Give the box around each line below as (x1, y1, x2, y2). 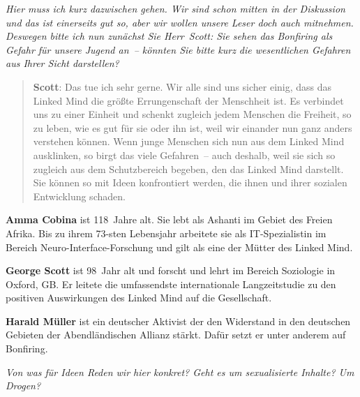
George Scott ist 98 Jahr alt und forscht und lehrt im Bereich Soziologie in (6, 263, 336, 278)
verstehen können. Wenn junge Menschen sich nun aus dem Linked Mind (33, 134, 345, 149)
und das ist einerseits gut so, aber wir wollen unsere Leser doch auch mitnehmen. (6, 15, 354, 29)
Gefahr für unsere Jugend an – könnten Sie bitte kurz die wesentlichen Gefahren (6, 42, 351, 57)
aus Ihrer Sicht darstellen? (6, 56, 119, 70)
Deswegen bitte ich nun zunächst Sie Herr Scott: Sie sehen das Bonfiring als (6, 29, 333, 43)
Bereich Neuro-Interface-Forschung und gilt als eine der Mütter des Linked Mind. (6, 239, 353, 254)
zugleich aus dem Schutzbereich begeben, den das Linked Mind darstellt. (33, 161, 344, 176)
